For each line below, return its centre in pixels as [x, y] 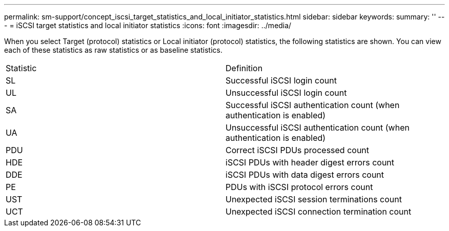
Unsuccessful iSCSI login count [286, 93]
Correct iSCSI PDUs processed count [298, 150]
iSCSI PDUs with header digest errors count [310, 162]
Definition [244, 68]
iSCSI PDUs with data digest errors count [305, 175]
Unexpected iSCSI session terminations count [314, 199]
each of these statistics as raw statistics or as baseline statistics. [113, 50]
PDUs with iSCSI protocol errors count [299, 187]
